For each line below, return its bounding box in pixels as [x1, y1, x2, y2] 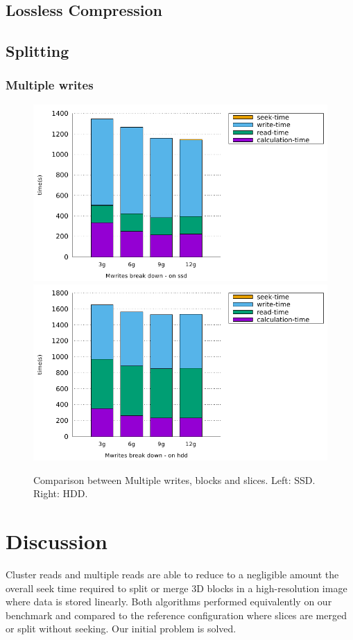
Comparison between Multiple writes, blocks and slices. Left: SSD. [33, 472, 316, 487]
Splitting [6, 40, 69, 62]
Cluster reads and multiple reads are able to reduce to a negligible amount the [6, 567, 339, 582]
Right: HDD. [33, 486, 88, 501]
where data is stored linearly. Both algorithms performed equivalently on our [6, 594, 332, 609]
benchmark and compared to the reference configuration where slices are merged [6, 607, 347, 622]
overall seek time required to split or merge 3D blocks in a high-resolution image [6, 580, 347, 595]
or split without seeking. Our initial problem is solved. [6, 621, 236, 636]
